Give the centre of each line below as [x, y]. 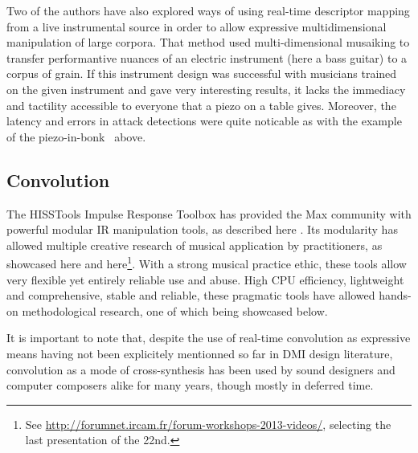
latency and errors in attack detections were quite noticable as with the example [204, 121]
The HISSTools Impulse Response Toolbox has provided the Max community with [209, 213]
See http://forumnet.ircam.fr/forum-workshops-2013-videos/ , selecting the [208, 424]
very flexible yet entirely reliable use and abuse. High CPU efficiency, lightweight [205, 279]
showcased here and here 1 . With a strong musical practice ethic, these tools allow [207, 262]
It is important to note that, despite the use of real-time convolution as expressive [209, 338]
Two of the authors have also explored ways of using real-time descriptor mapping [208, 10]
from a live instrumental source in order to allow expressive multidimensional [197, 26]
